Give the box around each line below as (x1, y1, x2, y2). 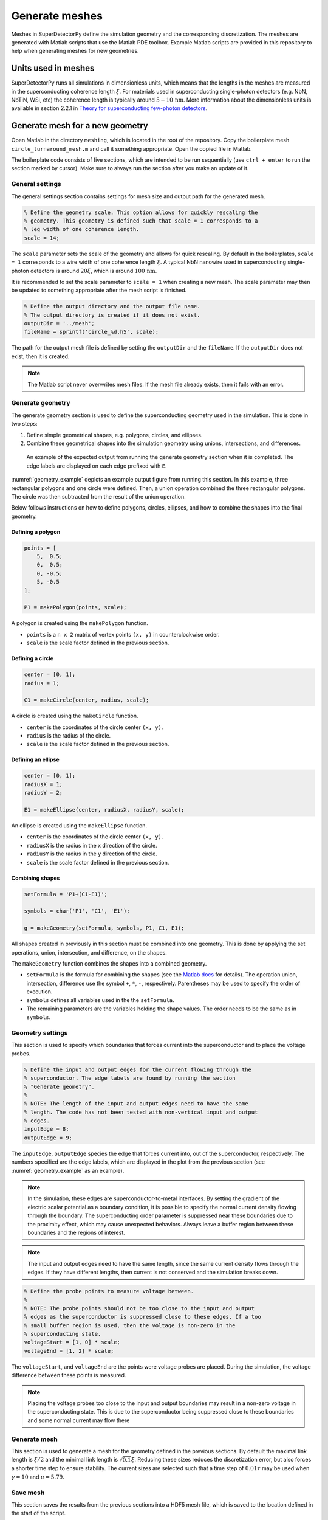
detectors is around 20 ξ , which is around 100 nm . (30, 267, 157, 274)
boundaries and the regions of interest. (27, 1229, 125, 1236)
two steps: (11, 420, 38, 427)
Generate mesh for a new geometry (11, 120, 148, 131)
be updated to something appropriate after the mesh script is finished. (11, 286, 187, 294)
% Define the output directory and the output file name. (24, 303, 200, 310)
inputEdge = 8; (24, 1125, 69, 1133)
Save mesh (11, 1488, 45, 1497)
